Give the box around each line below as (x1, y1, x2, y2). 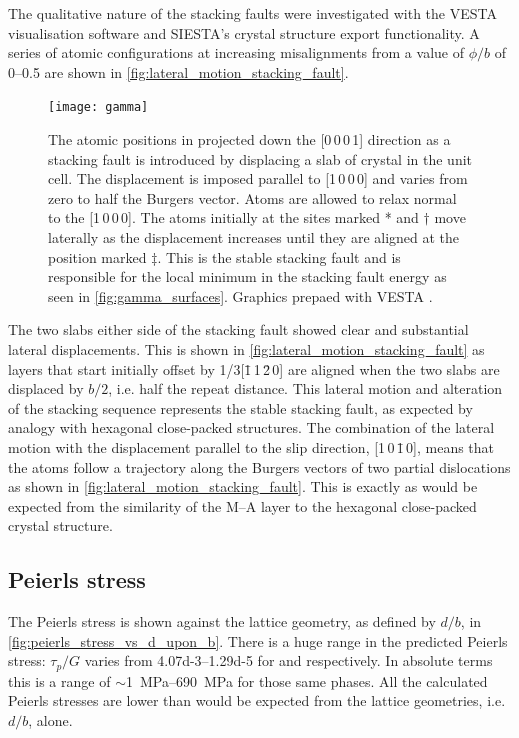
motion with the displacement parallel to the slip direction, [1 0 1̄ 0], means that (8, 436, 495, 457)
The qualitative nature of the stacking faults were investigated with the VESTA (8, 3, 497, 23)
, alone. (28, 709, 73, 730)
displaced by (8, 378, 84, 399)
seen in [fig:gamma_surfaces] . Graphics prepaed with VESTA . (48, 285, 433, 306)
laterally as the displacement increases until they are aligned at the (48, 227, 460, 247)
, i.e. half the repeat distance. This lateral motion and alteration (108, 378, 503, 399)
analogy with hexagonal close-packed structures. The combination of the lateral (8, 417, 495, 438)
